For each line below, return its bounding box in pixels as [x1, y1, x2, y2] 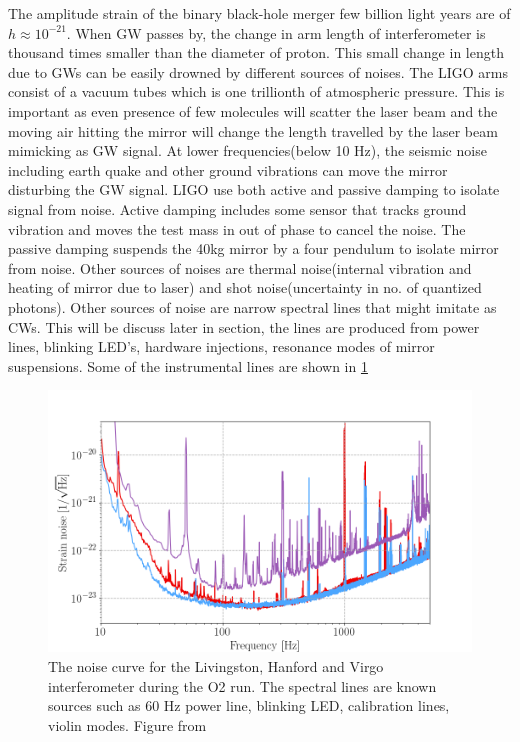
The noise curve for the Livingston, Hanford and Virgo [48, 655, 384, 676]
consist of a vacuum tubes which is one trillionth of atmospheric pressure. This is [8, 81, 505, 102]
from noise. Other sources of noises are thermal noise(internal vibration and [8, 257, 472, 278]
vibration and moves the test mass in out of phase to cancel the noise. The [8, 218, 466, 239]
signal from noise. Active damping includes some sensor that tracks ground [8, 198, 467, 219]
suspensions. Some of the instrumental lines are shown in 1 [8, 355, 368, 376]
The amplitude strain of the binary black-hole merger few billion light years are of [8, 3, 511, 23]
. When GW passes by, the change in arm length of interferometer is [66, 22, 486, 43]
